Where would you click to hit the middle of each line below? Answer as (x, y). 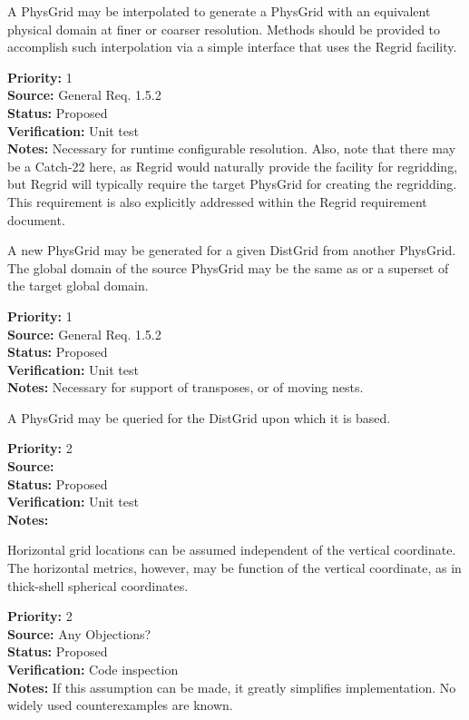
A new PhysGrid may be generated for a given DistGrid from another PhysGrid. (232, 250)
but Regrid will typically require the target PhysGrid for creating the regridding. (232, 184)
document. (36, 219)
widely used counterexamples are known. (120, 705)
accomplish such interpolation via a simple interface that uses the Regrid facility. (232, 47)
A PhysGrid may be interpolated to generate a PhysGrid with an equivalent (219, 11)
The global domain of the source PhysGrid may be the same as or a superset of (228, 267)
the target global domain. (78, 286)
